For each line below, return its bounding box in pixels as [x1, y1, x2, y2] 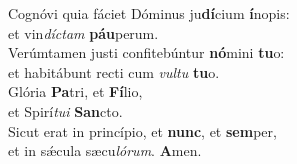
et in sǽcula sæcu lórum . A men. [8, 140, 202, 161]
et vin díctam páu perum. [8, 22, 159, 43]
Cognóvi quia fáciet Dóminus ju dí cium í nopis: [8, 3, 290, 23]
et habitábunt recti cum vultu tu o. [8, 61, 220, 82]
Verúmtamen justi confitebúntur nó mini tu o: [8, 42, 285, 63]
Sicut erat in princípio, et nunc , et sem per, [8, 120, 277, 141]
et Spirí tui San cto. [8, 100, 123, 121]
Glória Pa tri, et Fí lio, [8, 81, 143, 102]
